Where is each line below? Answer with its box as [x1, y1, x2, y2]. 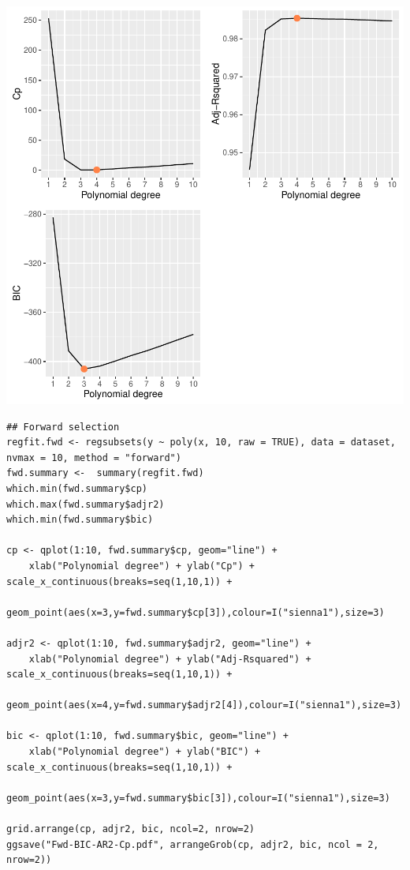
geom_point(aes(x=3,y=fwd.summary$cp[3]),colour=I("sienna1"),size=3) [6, 606, 385, 618]
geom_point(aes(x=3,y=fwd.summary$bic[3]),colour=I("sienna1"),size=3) [6, 792, 390, 804]
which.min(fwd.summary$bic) [6, 514, 154, 526]
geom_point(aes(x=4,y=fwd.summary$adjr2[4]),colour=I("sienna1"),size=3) [6, 699, 402, 711]
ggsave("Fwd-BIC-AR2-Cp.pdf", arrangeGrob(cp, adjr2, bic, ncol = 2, [6, 838, 379, 850]
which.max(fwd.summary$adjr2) [6, 498, 165, 510]
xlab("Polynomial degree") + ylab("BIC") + [28, 746, 261, 758]
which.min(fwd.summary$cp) [6, 482, 147, 494]
